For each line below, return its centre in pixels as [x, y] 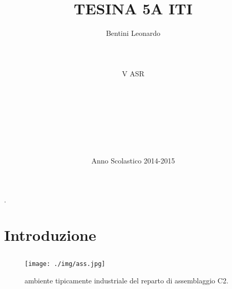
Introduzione [50, 234]
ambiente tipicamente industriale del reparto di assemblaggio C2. [126, 280]
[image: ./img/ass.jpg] [65, 264]
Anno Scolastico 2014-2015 [133, 161]
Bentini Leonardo [133, 33]
